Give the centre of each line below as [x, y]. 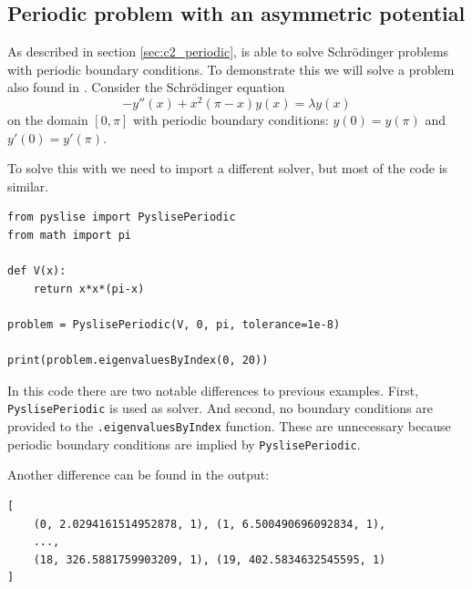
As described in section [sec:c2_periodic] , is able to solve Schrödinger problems [228, 52]
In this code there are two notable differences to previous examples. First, [213, 390]
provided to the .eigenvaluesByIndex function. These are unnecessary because [229, 426]
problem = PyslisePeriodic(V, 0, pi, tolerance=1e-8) [174, 325]
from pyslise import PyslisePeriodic [122, 217]
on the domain [48, 120]
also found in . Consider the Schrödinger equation [146, 87]
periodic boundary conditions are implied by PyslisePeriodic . [184, 444]
